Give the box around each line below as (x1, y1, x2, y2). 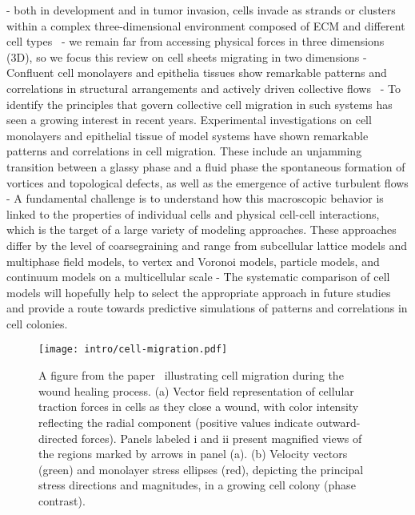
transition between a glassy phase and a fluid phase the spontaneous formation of (6, 158, 405, 175)
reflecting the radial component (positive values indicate (38, 413, 313, 430)
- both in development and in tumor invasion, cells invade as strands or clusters (6, 2, 396, 18)
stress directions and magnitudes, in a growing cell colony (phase (38, 477, 356, 493)
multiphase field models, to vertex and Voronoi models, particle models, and (6, 252, 380, 269)
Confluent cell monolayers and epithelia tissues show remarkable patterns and (6, 64, 387, 81)
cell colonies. (6, 315, 68, 332)
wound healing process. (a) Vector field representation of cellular (38, 382, 354, 399)
